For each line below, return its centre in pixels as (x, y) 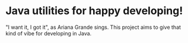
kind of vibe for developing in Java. (49, 33)
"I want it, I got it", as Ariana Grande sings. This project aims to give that (93, 27)
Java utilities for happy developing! (94, 11)
